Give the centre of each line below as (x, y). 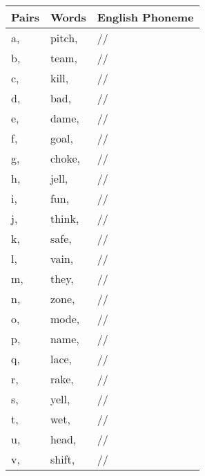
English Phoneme (145, 17)
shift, (62, 459)
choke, (65, 158)
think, (65, 218)
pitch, (64, 38)
